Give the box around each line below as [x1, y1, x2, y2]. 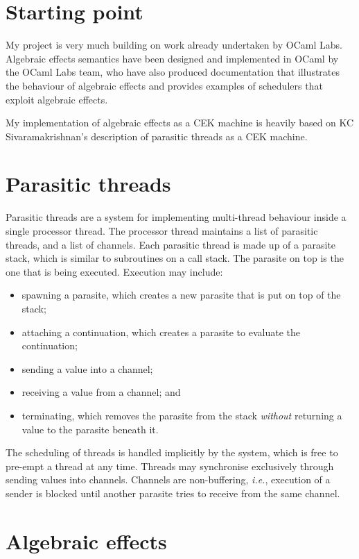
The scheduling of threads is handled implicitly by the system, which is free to [6, 445, 338, 460]
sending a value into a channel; [21, 361, 153, 376]
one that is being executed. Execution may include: [6, 264, 223, 278]
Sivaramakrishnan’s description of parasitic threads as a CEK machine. [6, 128, 308, 143]
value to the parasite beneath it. [21, 422, 159, 436]
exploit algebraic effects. [6, 92, 108, 106]
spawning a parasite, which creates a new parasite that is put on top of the [21, 287, 341, 302]
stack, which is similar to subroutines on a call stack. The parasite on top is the [6, 251, 344, 265]
